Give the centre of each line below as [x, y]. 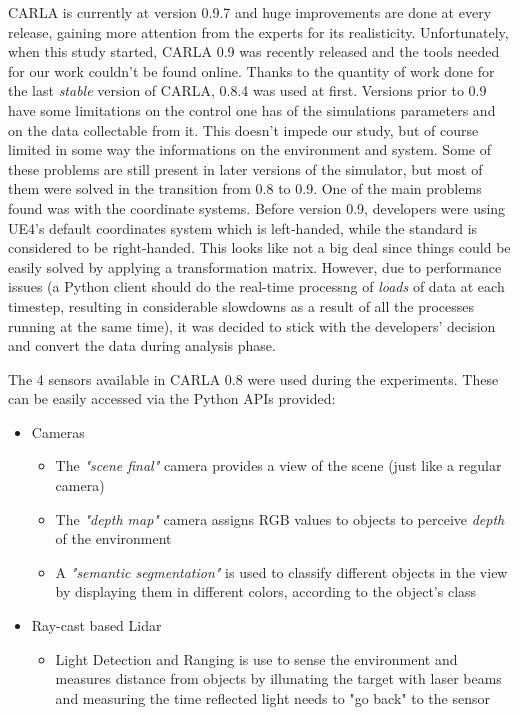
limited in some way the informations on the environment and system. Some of [249, 149]
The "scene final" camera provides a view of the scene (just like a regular [278, 465]
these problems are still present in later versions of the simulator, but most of [245, 168]
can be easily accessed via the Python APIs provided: [172, 398]
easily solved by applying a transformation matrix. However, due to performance [255, 266]
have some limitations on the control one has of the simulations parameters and [252, 109]
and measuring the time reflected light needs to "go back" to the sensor [272, 697]
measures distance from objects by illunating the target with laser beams [278, 678]
